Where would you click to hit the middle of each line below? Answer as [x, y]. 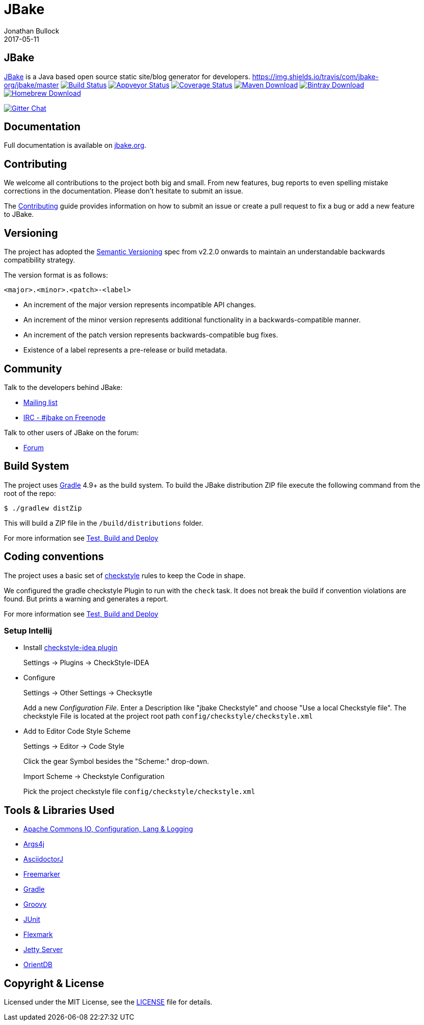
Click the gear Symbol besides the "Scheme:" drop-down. [116, 761]
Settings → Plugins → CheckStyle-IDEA [86, 663]
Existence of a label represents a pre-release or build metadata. [125, 350]
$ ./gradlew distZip [43, 508]
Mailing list [41, 402]
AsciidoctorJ [44, 859]
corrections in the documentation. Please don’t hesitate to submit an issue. [124, 191]
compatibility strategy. [40, 260]
